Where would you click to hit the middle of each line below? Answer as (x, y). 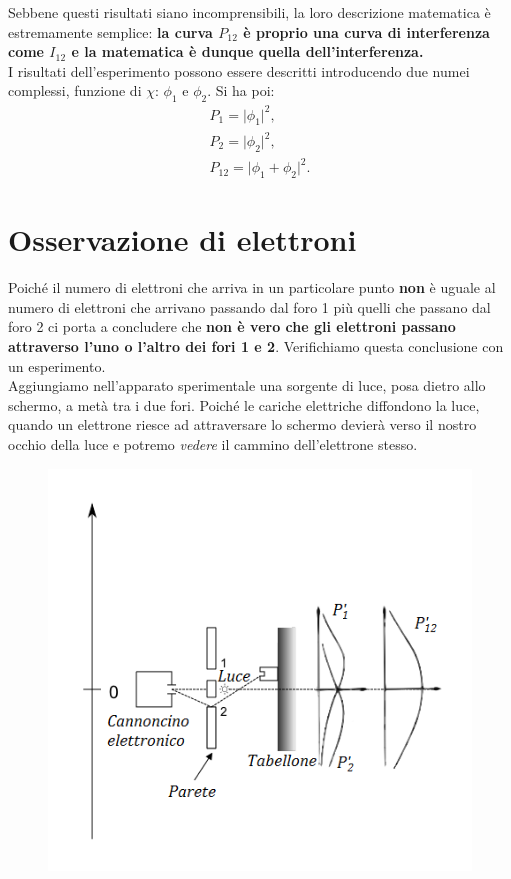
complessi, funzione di (75, 90)
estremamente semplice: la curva (110, 31)
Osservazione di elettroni (182, 239)
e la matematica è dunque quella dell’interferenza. (247, 51)
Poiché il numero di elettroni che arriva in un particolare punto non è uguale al (252, 287)
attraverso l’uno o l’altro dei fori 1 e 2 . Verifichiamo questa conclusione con (256, 346)
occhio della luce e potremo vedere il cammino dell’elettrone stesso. (213, 444)
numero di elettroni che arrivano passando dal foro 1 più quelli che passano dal (249, 306)
